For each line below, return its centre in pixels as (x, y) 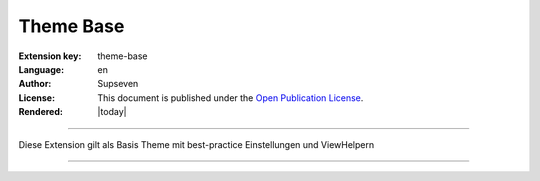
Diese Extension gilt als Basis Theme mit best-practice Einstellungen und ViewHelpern (196, 144)
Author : (35, 84)
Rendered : (41, 112)
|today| (112, 112)
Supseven (118, 84)
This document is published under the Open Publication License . (230, 97)
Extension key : (50, 56)
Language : (41, 69)
